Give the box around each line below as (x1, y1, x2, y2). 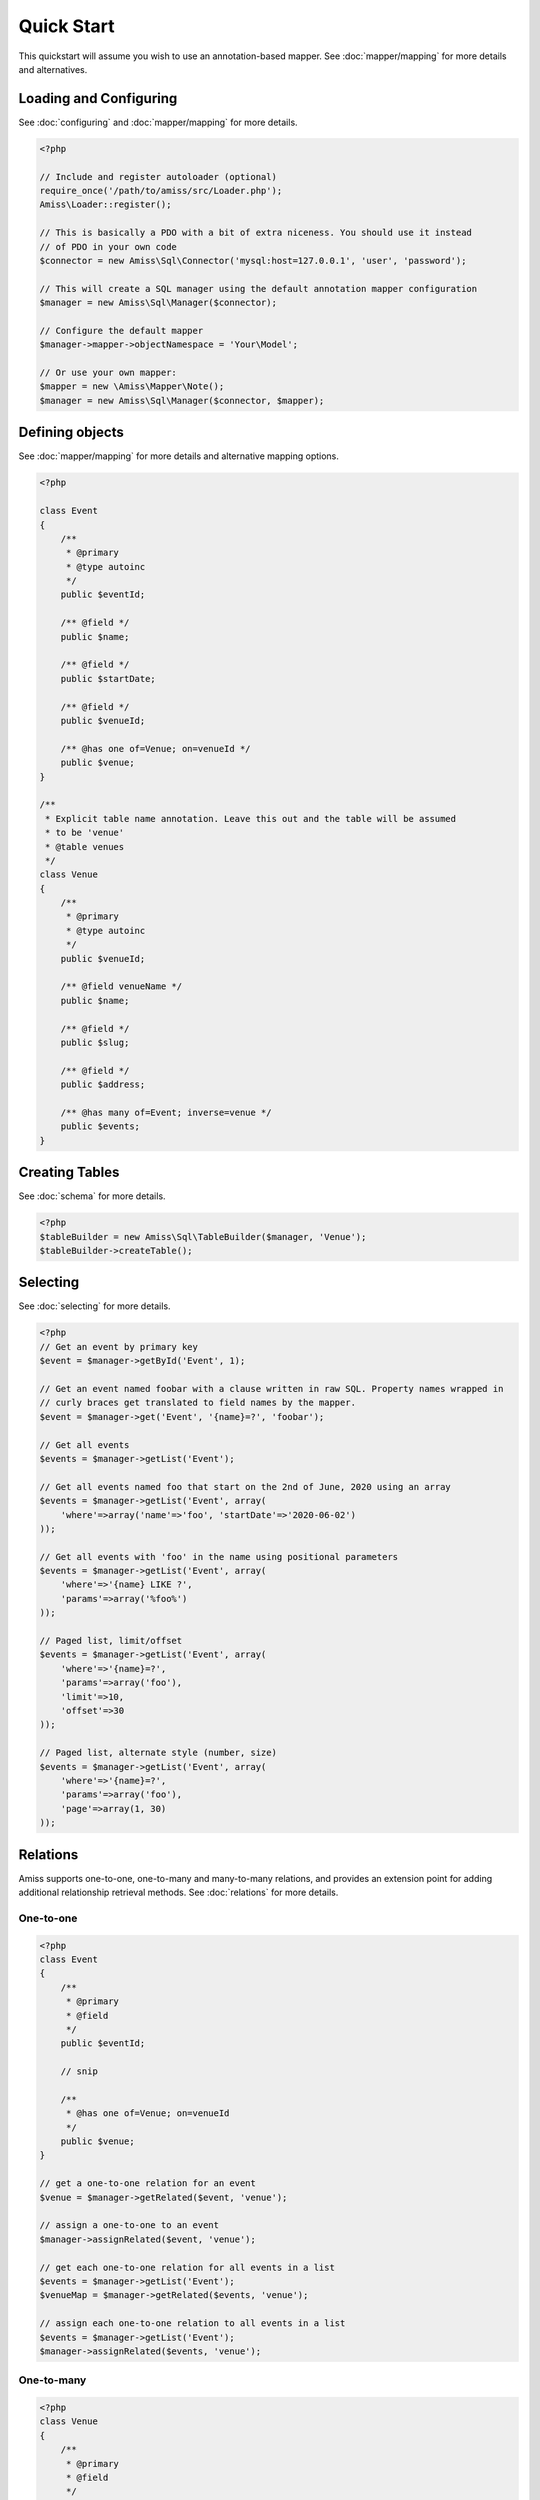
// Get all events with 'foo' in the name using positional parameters (39, 1551, 399, 1562)
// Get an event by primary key (39, 1341, 199, 1352)
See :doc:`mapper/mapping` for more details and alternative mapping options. (18, 450, 340, 462)
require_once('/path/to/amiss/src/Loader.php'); (39, 185, 283, 196)
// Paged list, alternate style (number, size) (39, 1747, 277, 1759)
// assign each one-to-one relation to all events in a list (39, 2318, 346, 2329)
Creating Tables (18, 1164, 120, 1181)
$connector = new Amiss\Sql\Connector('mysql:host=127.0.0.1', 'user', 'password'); (39, 255, 467, 266)
